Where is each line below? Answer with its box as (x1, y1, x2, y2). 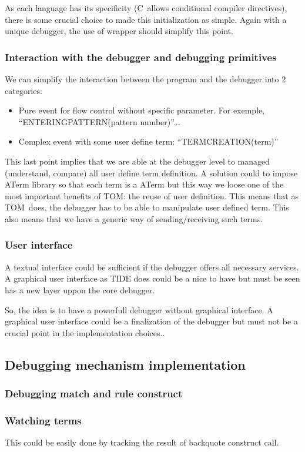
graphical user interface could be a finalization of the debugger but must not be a (5, 315, 298, 327)
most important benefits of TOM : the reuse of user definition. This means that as (5, 189, 299, 202)
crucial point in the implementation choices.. (5, 326, 165, 339)
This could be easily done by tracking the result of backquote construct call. (5, 436, 279, 448)
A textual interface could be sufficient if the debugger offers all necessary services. (5, 260, 299, 273)
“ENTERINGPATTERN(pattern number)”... (18, 115, 180, 128)
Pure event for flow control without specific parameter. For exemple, (18, 104, 265, 116)
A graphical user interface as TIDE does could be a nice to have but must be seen (5, 272, 300, 284)
